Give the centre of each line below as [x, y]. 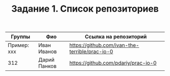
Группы [20, 37]
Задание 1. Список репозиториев [85, 9]
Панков [47, 66]
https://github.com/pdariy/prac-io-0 [113, 63]
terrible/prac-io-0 [91, 52]
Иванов [48, 52]
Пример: [18, 45]
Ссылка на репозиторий [116, 37]
